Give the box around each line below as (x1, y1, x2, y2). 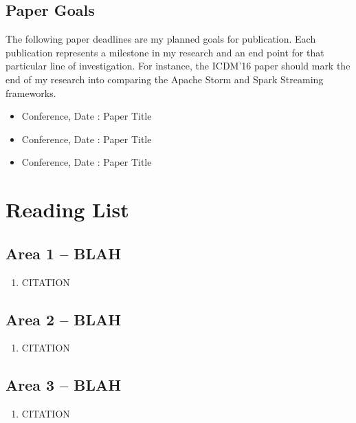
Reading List (5, 195, 129, 224)
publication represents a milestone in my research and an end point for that (5, 45, 324, 59)
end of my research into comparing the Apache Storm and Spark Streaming (5, 72, 324, 86)
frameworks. (5, 85, 56, 100)
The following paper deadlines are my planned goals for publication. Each (5, 32, 316, 46)
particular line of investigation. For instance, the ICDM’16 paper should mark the (5, 58, 351, 73)
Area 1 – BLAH (5, 242, 122, 263)
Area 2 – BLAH (5, 308, 122, 329)
